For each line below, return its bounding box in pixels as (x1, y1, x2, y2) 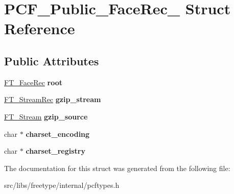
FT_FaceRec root (4, 77, 63, 87)
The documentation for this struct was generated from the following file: (4, 162, 230, 173)
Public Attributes (4, 53, 99, 68)
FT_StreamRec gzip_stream (4, 94, 101, 105)
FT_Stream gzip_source (4, 111, 88, 122)
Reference (4, 18, 75, 39)
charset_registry (26, 145, 85, 156)
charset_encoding (26, 128, 90, 139)
